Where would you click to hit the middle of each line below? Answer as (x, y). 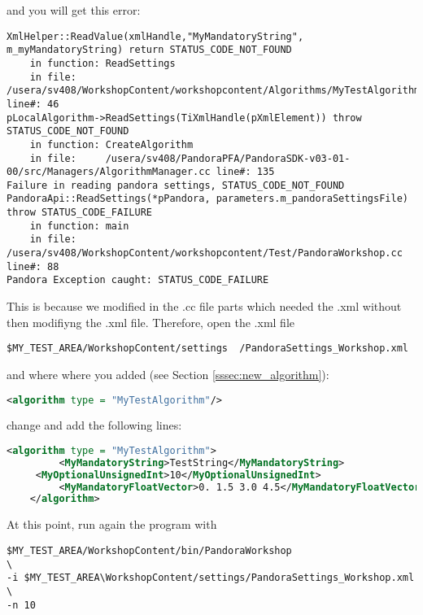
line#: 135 (245, 172)
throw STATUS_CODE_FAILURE (79, 213)
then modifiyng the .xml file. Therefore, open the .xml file (150, 322)
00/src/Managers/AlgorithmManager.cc (109, 172)
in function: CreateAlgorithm (111, 144)
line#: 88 (33, 266)
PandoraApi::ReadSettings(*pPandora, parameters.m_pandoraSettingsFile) (207, 199)
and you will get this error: (74, 10)
